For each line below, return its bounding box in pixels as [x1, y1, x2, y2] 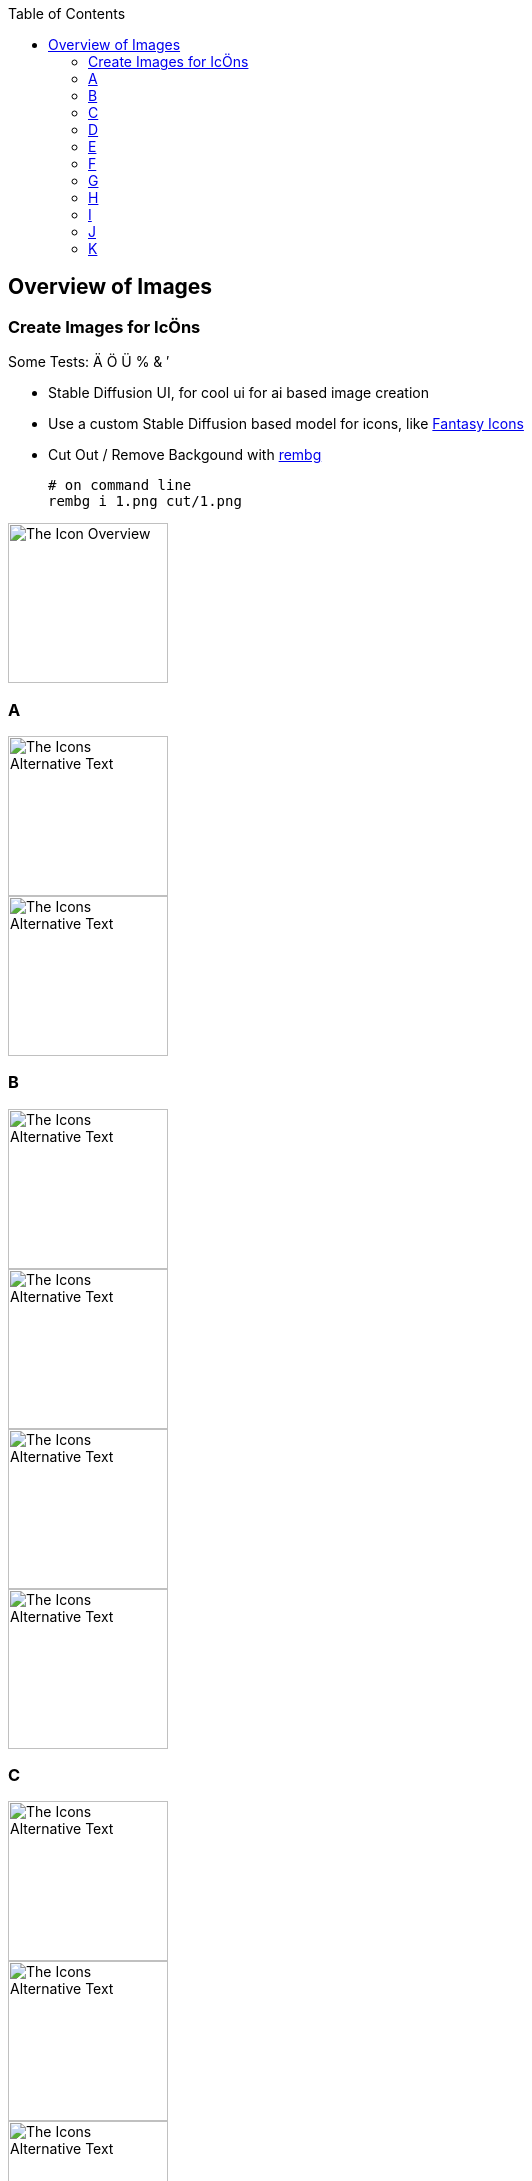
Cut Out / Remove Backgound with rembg [48, 446, 322, 464]
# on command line [48, 477, 192, 494]
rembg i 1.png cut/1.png [48, 493, 242, 510]
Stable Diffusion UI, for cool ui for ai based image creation [48, 384, 430, 402]
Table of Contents [8, 5, 126, 22]
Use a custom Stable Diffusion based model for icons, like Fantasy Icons [48, 415, 524, 433]
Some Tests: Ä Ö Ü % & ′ [8, 353, 170, 371]
